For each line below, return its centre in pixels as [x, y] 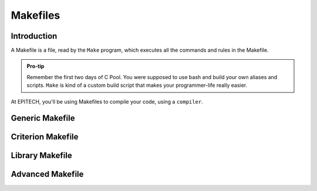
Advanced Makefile [47, 174]
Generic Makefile [43, 118]
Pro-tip [36, 66]
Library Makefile [42, 156]
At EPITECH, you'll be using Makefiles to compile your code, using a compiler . [107, 101]
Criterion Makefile [45, 137]
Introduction [34, 36]
